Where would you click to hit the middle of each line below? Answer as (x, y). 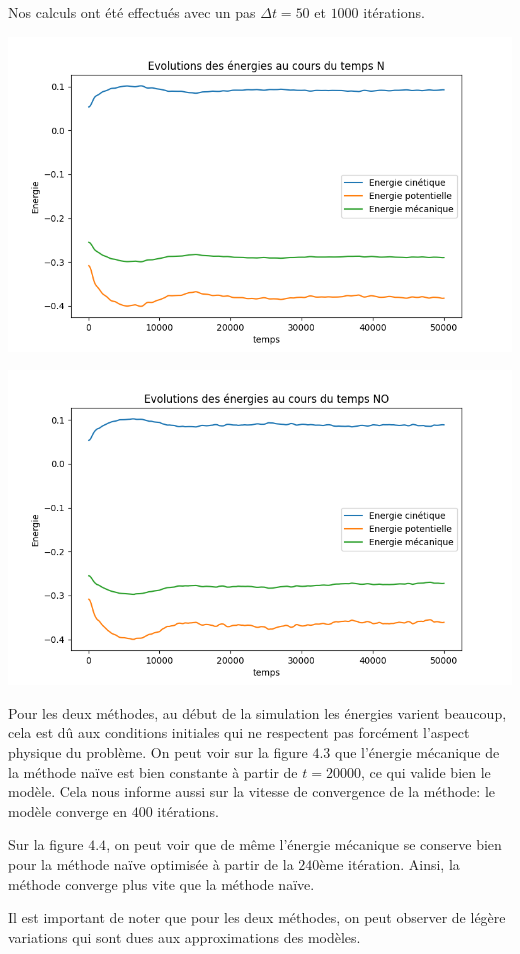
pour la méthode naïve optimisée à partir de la (151, 863)
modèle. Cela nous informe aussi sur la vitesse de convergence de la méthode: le (252, 791)
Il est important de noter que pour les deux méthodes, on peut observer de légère (257, 917)
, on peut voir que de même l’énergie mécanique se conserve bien (304, 844)
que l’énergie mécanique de (417, 751)
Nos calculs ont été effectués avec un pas (132, 12)
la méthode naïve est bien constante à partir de (153, 771)
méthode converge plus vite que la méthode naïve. (161, 883)
